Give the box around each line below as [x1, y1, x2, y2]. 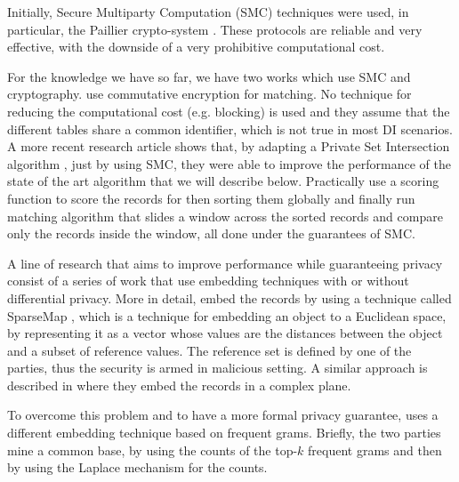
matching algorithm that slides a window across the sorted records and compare [7, 206, 443, 225]
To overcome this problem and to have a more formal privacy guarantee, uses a [7, 406, 439, 424]
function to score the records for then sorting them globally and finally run [7, 189, 415, 207]
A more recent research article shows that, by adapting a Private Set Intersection [7, 137, 450, 156]
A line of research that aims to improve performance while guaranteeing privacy [7, 253, 443, 272]
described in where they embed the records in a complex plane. [7, 375, 351, 394]
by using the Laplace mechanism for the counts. [7, 458, 268, 477]
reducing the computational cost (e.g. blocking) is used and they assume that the [7, 101, 450, 120]
